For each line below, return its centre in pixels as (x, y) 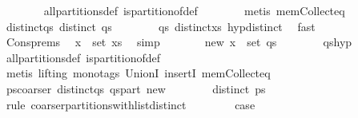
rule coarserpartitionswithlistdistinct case (131, 104)
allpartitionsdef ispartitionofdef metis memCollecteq (194, 10)
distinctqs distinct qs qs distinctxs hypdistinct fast (161, 26)
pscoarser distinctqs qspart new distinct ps (136, 88)
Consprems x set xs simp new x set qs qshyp (179, 42)
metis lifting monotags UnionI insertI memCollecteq (138, 73)
